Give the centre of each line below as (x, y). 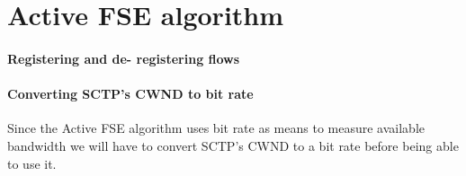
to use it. (32, 163)
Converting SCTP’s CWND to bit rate (130, 94)
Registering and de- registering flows (124, 58)
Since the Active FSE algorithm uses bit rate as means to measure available (216, 128)
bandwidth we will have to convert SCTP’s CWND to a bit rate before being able (233, 145)
